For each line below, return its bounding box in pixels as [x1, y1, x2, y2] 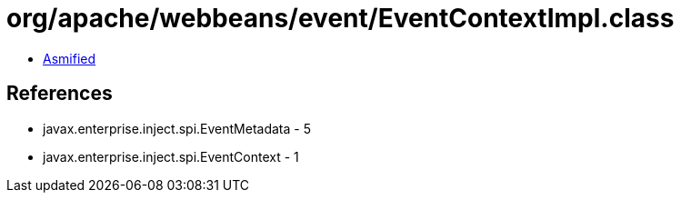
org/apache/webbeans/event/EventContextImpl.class [6, 3, 675, 34]
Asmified [43, 50, 96, 66]
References [6, 82, 113, 105]
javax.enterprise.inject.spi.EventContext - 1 [43, 148, 299, 165]
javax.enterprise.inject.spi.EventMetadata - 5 [43, 120, 311, 136]
